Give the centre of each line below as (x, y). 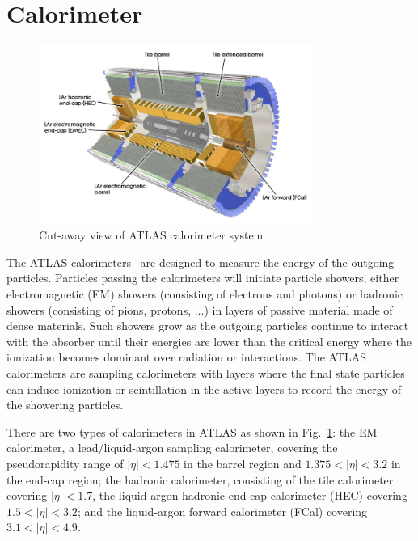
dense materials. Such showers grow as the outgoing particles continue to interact (208, 325)
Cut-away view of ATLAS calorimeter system (151, 235)
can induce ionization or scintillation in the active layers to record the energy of (204, 389)
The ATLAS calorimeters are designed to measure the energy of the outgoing (201, 262)
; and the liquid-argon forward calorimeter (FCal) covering (222, 511)
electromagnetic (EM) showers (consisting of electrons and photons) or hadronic (205, 293)
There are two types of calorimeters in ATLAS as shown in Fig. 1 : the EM (192, 431)
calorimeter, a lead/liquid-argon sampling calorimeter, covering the (172, 448)
